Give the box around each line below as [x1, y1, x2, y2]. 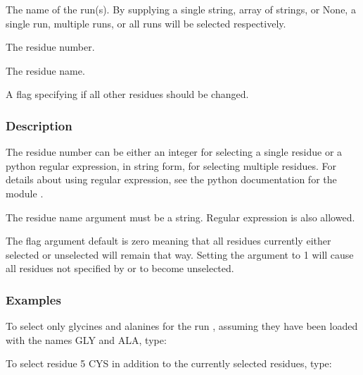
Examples [6, 290, 61, 308]
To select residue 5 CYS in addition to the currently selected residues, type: [6, 356, 332, 371]
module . [6, 185, 44, 200]
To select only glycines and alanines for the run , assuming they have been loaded [6, 319, 358, 333]
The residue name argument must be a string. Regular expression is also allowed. [6, 209, 355, 224]
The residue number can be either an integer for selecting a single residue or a [6, 145, 343, 159]
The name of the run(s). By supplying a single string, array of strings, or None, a [6, 2, 356, 16]
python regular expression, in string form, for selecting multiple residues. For [6, 158, 337, 173]
